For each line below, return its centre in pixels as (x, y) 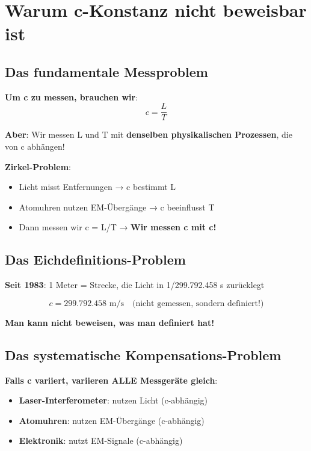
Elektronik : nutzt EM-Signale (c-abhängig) (101, 440)
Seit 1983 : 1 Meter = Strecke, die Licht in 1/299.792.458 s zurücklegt (135, 285)
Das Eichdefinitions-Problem (95, 259)
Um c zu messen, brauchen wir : (72, 97)
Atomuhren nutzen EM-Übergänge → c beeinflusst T (117, 207)
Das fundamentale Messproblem (106, 71)
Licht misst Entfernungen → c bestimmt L (97, 187)
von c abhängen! (35, 146)
